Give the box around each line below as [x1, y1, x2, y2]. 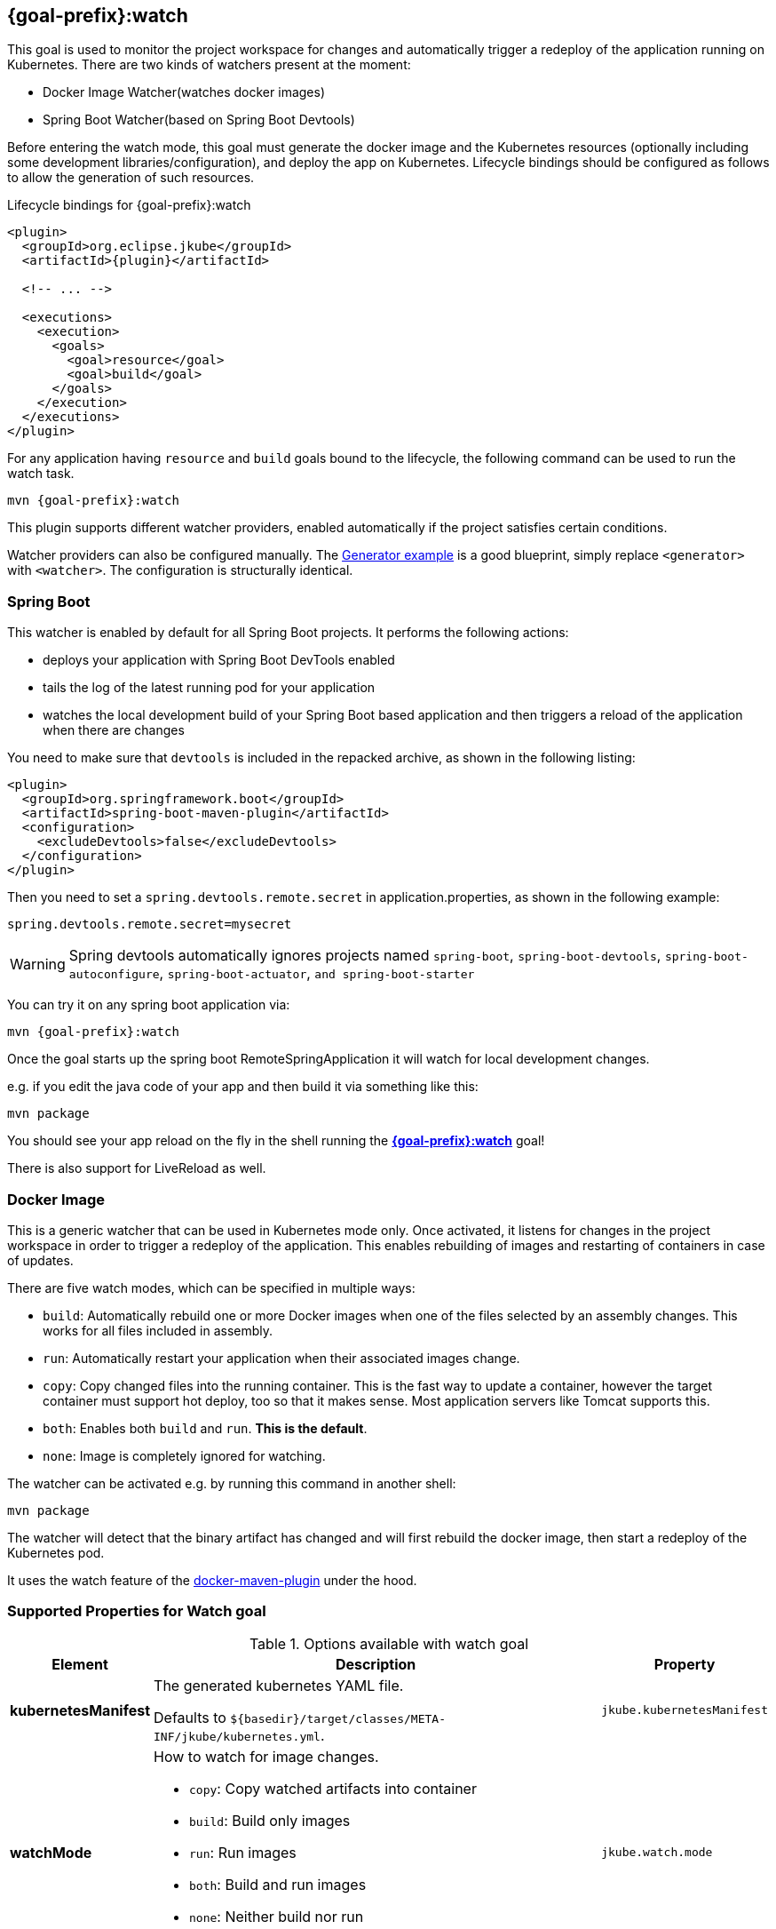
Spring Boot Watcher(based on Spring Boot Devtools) [43, 112, 355, 128]
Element [51, 1654, 108, 1673]
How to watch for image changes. [154, 1747, 379, 1766]
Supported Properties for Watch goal [7, 1602, 266, 1621]
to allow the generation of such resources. [7, 170, 255, 186]
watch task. [7, 466, 75, 482]
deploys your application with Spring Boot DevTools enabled [43, 652, 395, 668]
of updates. [7, 1252, 74, 1268]
